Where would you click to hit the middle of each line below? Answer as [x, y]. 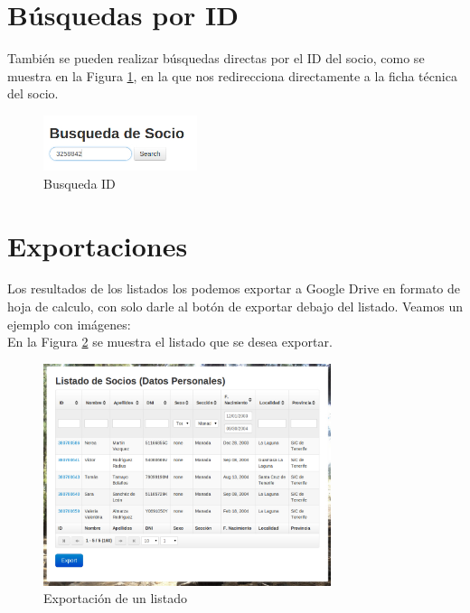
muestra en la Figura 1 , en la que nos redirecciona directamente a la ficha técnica [232, 75]
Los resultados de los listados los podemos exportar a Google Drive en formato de [234, 288]
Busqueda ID [80, 183]
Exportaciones [98, 245]
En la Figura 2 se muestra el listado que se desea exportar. [170, 342]
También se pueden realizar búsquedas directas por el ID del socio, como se [216, 58]
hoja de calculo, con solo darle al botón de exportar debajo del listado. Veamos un [235, 306]
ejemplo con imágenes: [69, 324]
